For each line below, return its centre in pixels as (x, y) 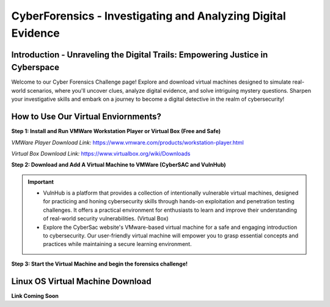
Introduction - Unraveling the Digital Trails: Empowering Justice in (140, 55)
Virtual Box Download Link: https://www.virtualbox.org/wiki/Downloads (101, 153)
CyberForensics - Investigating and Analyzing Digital (149, 16)
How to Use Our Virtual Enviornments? (86, 117)
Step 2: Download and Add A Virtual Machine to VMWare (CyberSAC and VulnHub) (119, 165)
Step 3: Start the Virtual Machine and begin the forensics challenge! (99, 264)
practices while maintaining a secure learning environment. (117, 244)
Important (41, 182)
